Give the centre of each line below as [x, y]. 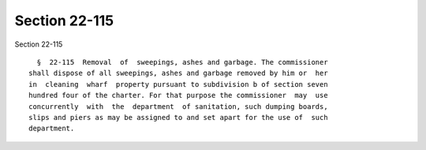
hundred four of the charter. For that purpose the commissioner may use [178, 96]
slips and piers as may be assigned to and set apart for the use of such [178, 117]
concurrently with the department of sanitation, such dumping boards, [178, 106]
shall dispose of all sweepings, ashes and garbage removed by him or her [178, 73]
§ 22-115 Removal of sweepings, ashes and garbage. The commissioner [182, 62]
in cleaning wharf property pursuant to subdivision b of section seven [178, 84]
